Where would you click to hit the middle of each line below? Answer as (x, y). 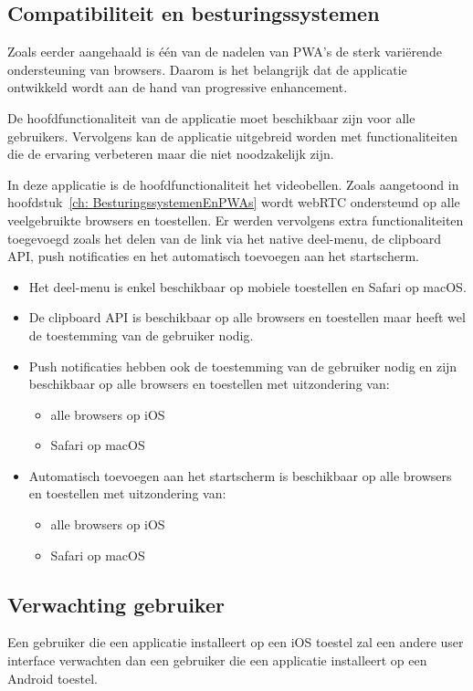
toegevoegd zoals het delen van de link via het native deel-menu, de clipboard (224, 238)
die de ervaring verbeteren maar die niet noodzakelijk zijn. (171, 154)
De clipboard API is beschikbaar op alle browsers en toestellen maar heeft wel (247, 317)
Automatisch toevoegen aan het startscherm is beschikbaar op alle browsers (240, 475)
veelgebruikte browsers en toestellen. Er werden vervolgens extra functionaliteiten (236, 220)
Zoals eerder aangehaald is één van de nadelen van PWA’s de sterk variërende (225, 52)
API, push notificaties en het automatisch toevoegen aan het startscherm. (213, 256)
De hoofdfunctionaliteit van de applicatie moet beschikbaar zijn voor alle (211, 117)
